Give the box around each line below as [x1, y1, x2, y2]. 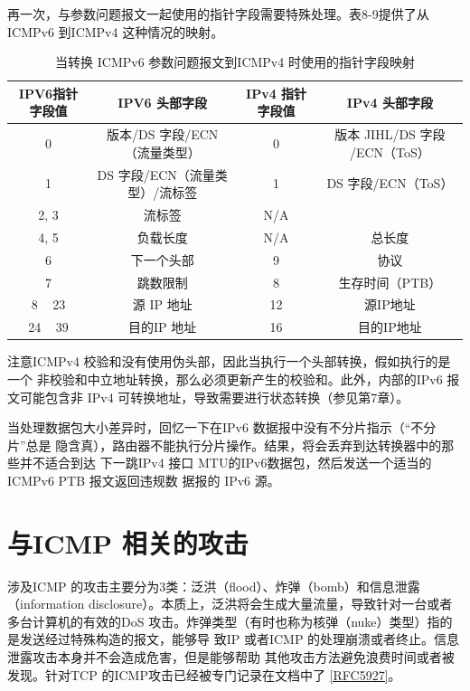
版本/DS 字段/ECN [107, 125, 219, 144]
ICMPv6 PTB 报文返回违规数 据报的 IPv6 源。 [7, 470, 280, 489]
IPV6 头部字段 [117, 92, 208, 111]
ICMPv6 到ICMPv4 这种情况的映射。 [7, 22, 224, 41]
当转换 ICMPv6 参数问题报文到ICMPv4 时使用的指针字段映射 [55, 52, 415, 71]
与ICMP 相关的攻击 [7, 524, 249, 561]
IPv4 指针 [246, 83, 307, 102]
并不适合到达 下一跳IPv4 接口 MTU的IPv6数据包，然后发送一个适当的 [19, 453, 432, 472]
